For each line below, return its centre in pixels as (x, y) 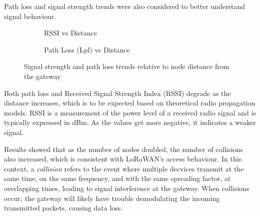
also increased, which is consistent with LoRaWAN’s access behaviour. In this (123, 159)
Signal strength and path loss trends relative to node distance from (127, 66)
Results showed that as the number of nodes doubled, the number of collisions (123, 149)
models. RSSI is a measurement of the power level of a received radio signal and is (130, 112)
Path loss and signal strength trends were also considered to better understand (125, 6)
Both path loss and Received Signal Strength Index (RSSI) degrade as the (117, 93)
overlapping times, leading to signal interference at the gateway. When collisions (127, 188)
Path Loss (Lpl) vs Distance (87, 49)
